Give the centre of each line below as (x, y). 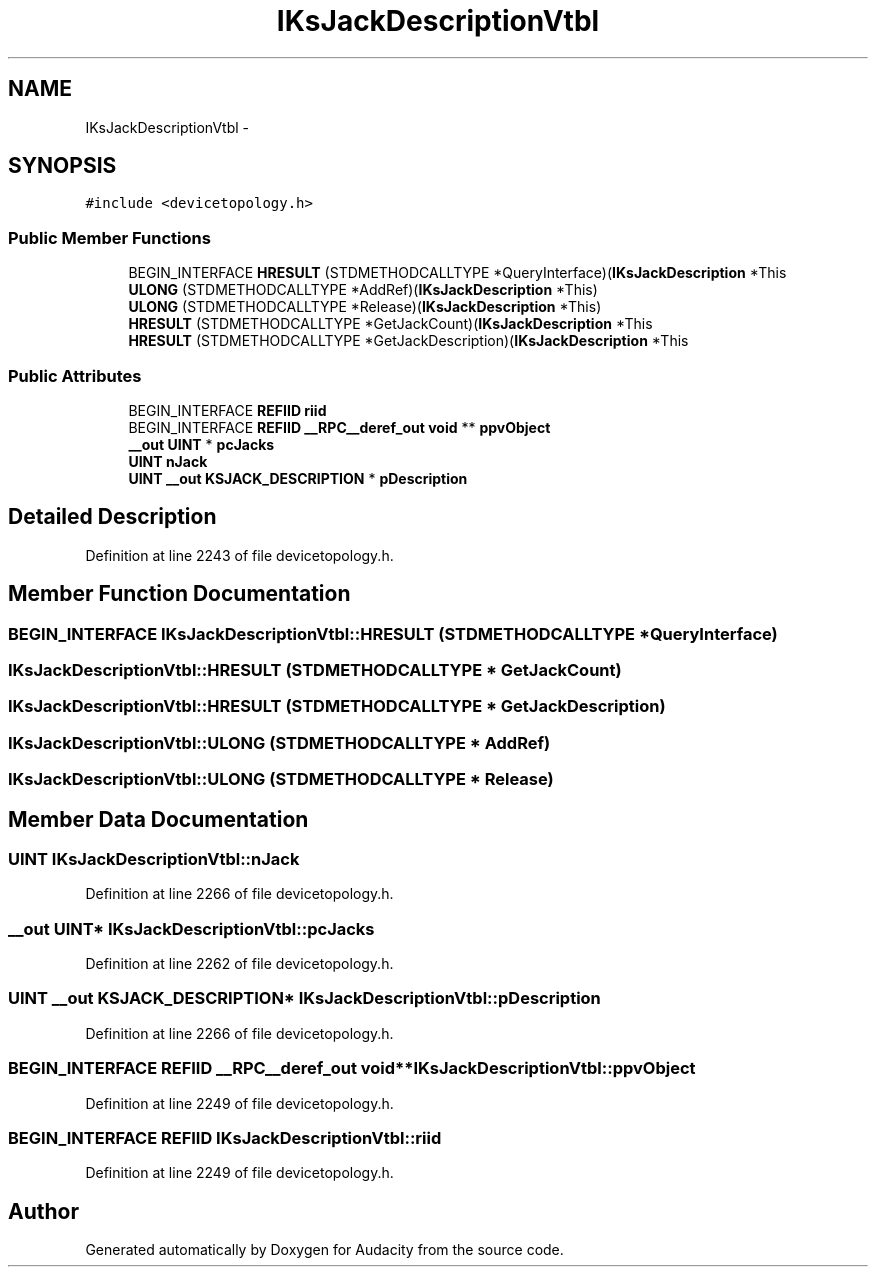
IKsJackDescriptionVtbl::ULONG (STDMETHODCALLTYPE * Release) (281, 779)
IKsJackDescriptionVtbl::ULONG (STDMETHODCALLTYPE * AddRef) (279, 742)
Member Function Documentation (179, 594)
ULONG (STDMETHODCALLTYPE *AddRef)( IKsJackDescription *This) (363, 290)
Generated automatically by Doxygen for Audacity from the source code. (324, 1250)
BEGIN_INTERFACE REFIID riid (227, 410)
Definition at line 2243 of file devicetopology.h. (239, 555)
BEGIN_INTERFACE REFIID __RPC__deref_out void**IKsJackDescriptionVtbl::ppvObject (352, 1068)
